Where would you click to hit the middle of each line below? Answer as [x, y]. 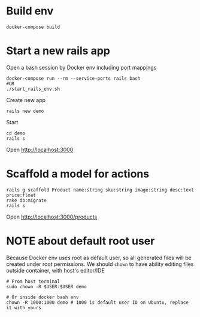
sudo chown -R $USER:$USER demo [46, 286]
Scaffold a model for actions [78, 174]
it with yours [24, 307]
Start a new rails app [58, 51]
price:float [21, 195]
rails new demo [25, 111]
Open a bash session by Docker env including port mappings [81, 67]
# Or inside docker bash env [43, 297]
